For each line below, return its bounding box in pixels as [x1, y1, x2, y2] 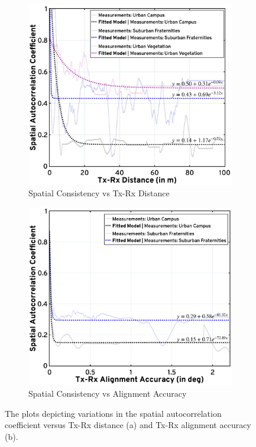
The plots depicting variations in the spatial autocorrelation [5, 407, 222, 419]
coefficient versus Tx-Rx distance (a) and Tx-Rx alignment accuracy [5, 419, 251, 431]
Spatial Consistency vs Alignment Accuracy [28, 387, 187, 400]
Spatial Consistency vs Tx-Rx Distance [28, 187, 170, 199]
